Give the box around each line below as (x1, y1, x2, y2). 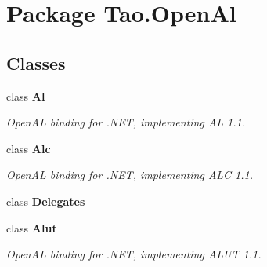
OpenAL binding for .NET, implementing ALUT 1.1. (6, 246, 262, 262)
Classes (6, 50, 66, 75)
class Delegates (6, 192, 85, 209)
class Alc (6, 140, 51, 156)
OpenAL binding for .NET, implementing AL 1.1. (6, 114, 246, 130)
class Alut (6, 219, 57, 236)
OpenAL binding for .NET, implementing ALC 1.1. (6, 166, 254, 183)
